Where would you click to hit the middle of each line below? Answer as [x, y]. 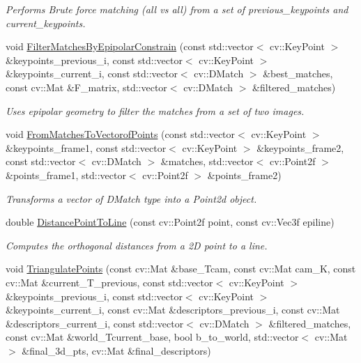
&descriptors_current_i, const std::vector [95, 323]
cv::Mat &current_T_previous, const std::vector [109, 282]
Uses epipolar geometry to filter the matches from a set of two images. [155, 110]
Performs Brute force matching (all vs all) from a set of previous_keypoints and [177, 9]
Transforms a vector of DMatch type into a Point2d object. [131, 198]
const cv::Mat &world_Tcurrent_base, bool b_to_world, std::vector [152, 337]
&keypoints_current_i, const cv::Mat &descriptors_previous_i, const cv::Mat [173, 310]
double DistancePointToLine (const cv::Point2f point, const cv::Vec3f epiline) [170, 222]
